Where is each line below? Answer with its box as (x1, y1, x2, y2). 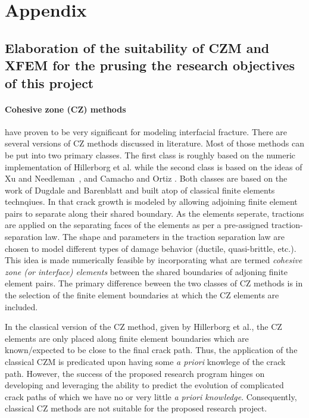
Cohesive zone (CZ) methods (5, 102, 126, 115)
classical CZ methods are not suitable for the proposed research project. (5, 402, 267, 414)
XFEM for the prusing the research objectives (5, 56, 295, 74)
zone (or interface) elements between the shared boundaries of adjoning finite (5, 265, 288, 277)
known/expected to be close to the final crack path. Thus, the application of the (5, 344, 298, 356)
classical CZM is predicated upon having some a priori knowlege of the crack (5, 355, 286, 368)
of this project (5, 73, 94, 92)
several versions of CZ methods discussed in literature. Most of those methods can (5, 137, 304, 149)
